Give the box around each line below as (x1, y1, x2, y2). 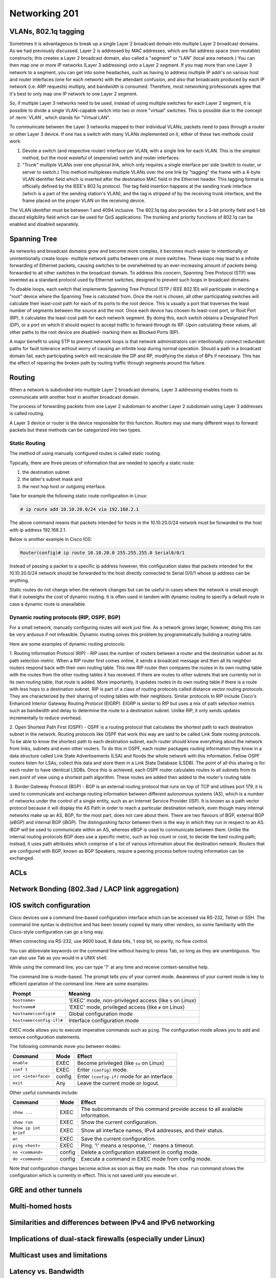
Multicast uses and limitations (9, 1251, 108, 1260)
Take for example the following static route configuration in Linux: (9, 493, 148, 499)
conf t (12, 1067, 28, 1072)
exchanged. (9, 855, 34, 861)
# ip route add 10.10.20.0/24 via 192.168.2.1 (20, 507, 139, 512)
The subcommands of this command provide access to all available (81, 1106, 243, 1113)
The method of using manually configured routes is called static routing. (9, 450, 162, 457)
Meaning (68, 990, 90, 997)
